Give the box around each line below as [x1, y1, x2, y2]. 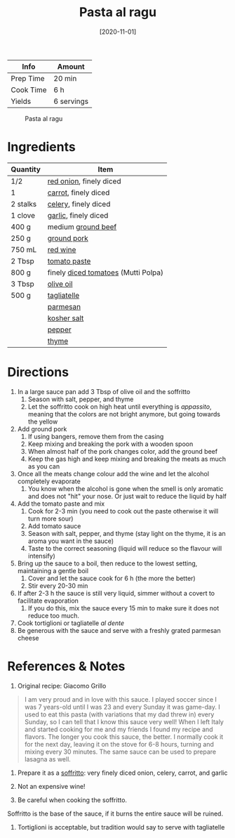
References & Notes [7, 658, 126, 674]
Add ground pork [17, 424, 67, 433]
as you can [27, 461, 60, 471]
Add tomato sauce [27, 521, 81, 530]
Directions [7, 365, 69, 380]
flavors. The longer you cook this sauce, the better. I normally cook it [24, 732, 224, 741]
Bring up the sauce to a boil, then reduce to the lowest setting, [17, 559, 198, 568]
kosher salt [47, 313, 84, 323]
